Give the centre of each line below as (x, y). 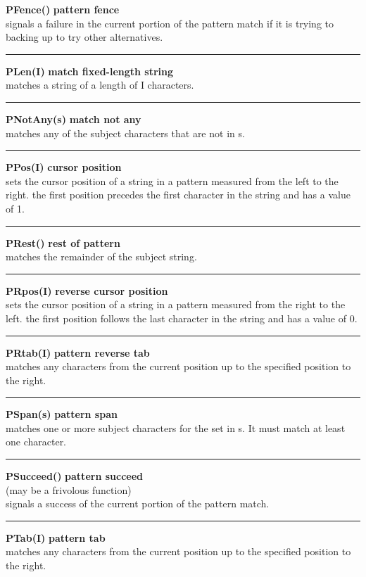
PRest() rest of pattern (63, 242)
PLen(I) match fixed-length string (90, 71)
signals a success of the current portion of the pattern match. (138, 503)
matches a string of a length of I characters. (100, 85)
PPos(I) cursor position (64, 167)
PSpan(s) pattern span (62, 414)
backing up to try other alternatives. (84, 37)
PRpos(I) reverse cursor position (87, 290)
